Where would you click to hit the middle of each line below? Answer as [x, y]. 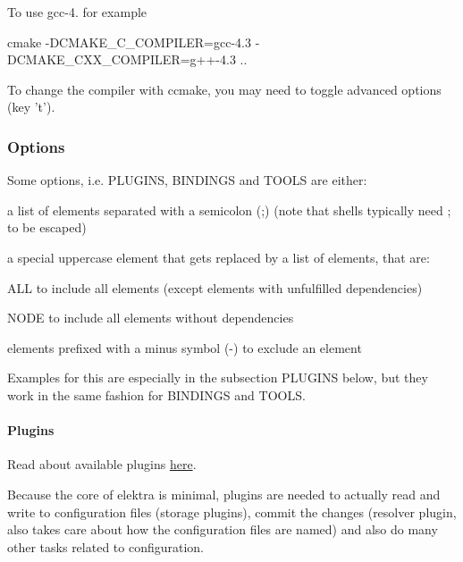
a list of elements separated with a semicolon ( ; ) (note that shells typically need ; [229, 210]
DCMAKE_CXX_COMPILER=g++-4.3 [122, 59]
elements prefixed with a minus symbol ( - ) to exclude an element [185, 347]
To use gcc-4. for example [77, 12]
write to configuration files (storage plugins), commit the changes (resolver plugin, [232, 512]
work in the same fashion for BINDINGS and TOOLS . [156, 394]
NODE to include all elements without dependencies [151, 318]
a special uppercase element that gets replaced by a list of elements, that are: [219, 257]
